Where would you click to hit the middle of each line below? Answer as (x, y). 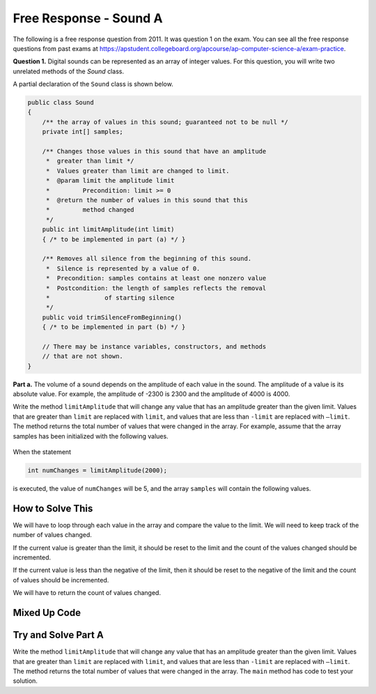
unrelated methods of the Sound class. (69, 71)
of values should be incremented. (61, 580)
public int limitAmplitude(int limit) (108, 229)
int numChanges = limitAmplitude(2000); (97, 470)
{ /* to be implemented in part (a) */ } (114, 239)
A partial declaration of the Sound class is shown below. (93, 84)
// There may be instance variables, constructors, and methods (154, 346)
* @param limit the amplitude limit (110, 181)
